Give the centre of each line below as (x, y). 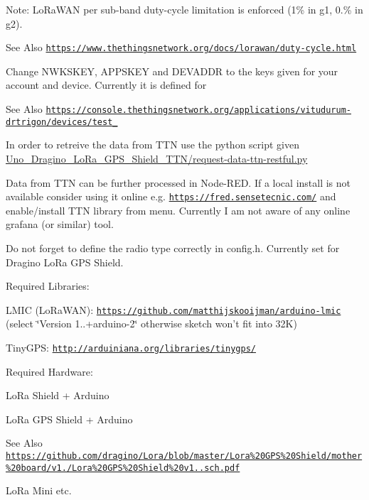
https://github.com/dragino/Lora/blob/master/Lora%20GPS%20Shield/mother (184, 456)
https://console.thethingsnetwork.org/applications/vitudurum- (198, 110)
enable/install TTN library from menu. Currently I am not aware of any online (178, 210)
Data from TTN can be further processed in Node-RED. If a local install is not (178, 182)
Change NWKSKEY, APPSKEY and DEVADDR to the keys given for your (172, 71)
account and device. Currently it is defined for (106, 85)
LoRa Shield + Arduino (58, 395)
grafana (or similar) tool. (60, 224)
